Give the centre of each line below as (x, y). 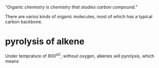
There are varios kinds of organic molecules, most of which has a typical (79, 16)
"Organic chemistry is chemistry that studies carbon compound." (71, 7)
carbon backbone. (24, 22)
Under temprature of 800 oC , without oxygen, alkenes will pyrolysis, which (80, 55)
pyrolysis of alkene (45, 42)
